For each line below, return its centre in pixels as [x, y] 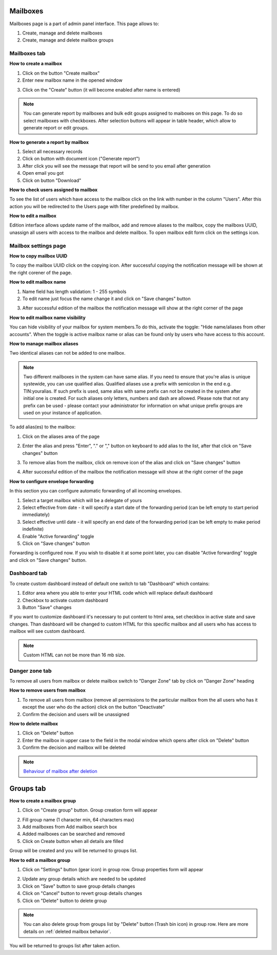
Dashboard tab [28, 573]
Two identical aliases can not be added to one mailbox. [67, 353]
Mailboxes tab [27, 53]
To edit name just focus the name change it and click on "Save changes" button [106, 299]
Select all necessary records [52, 151]
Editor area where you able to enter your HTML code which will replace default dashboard [117, 593]
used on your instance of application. [63, 413]
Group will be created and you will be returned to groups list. [74, 851]
